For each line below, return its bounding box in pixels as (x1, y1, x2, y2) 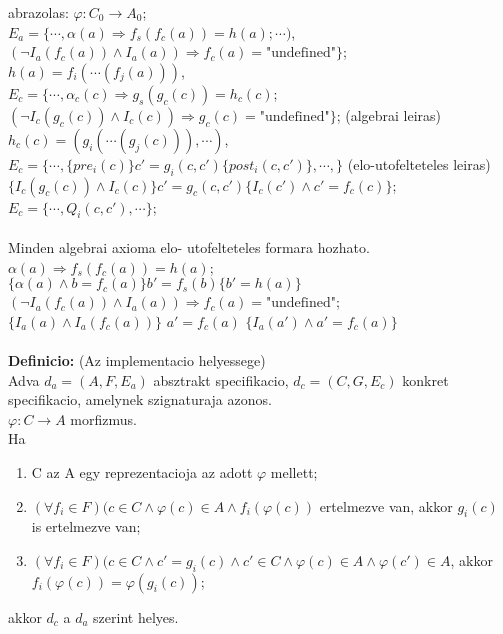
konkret (402, 369, 449, 390)
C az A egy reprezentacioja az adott (31, 461, 253, 482)
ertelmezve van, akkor (319, 495, 453, 516)
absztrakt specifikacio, (153, 369, 289, 390)
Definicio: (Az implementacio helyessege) (8, 349, 266, 370)
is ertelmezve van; (31, 516, 141, 537)
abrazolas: (8, 2, 69, 22)
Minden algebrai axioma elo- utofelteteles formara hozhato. (8, 236, 370, 257)
